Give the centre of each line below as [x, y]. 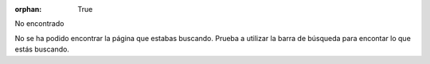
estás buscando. [42, 49]
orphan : [28, 9]
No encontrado [39, 24]
